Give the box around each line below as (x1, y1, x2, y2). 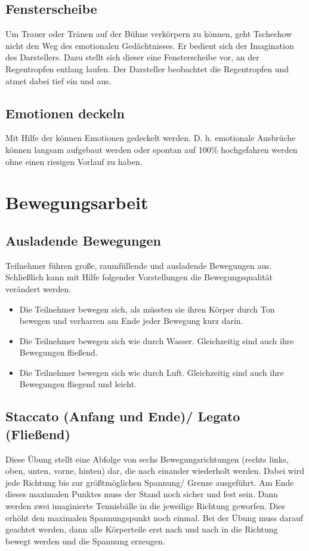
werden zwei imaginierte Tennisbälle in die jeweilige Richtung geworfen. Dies (5, 500, 285, 512)
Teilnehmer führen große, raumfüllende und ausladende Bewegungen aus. (5, 259, 272, 271)
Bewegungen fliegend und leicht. (19, 378, 137, 390)
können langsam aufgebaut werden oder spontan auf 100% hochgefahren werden (5, 143, 298, 155)
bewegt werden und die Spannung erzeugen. (5, 534, 165, 547)
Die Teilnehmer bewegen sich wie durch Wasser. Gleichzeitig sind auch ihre (19, 334, 294, 347)
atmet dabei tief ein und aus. (5, 74, 112, 87)
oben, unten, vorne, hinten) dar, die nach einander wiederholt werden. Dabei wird (5, 464, 304, 477)
